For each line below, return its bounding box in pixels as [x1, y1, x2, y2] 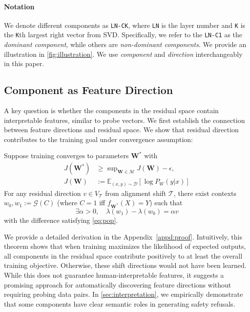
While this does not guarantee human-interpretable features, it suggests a [4, 269, 224, 280]
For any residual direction [4, 188, 81, 198]
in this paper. [4, 58, 44, 69]
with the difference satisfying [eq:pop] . [4, 215, 118, 225]
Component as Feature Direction [4, 82, 173, 97]
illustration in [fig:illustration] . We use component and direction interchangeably [4, 48, 243, 59]
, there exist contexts [173, 188, 236, 198]
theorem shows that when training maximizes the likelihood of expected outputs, [4, 241, 246, 251]
